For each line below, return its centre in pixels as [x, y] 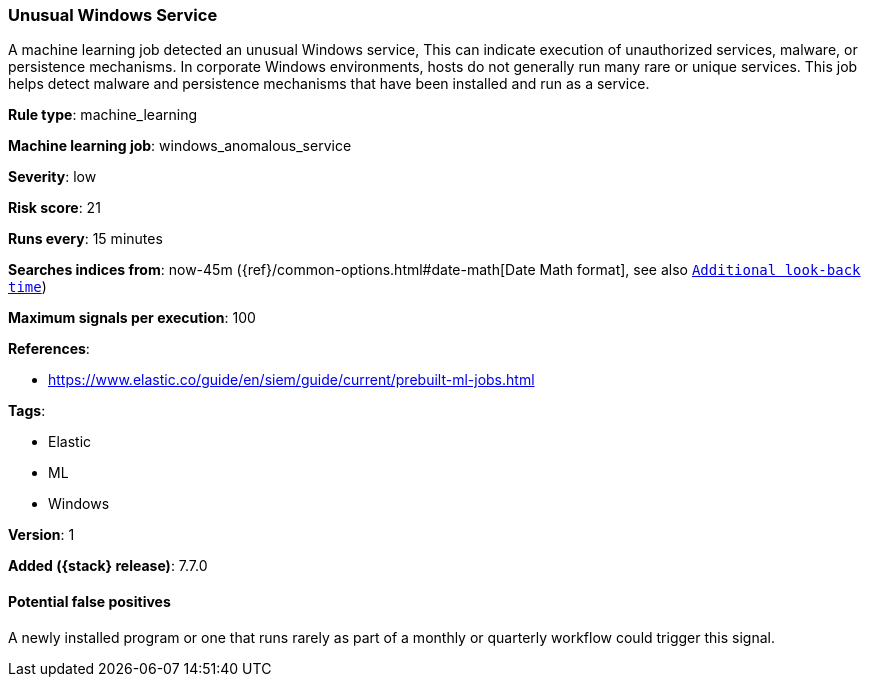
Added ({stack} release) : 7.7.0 [108, 566]
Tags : [27, 411]
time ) [27, 287]
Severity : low [52, 177]
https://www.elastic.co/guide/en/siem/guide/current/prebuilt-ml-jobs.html [291, 380]
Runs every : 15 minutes [85, 239]
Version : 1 [41, 535]
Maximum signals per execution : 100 [132, 318]
